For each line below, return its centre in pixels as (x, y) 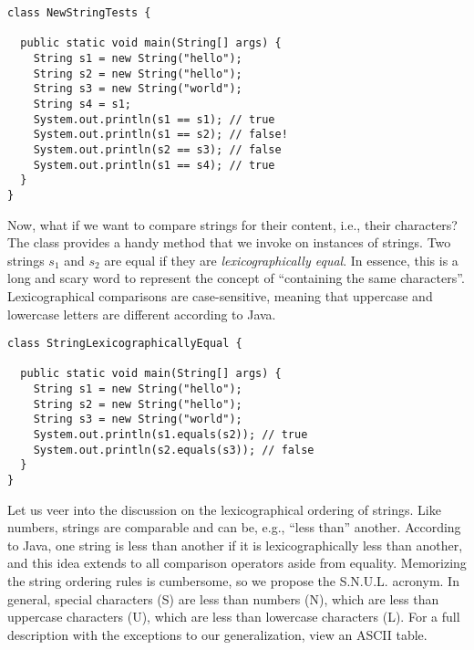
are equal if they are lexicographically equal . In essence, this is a (281, 260)
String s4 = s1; (82, 104)
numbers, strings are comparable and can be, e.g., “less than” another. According (234, 527)
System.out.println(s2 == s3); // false (157, 149)
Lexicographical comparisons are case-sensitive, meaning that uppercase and (220, 295)
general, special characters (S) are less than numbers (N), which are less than (223, 598)
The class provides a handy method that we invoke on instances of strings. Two (229, 242)
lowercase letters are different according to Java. (142, 314)
